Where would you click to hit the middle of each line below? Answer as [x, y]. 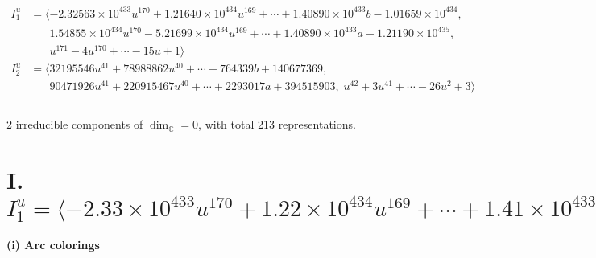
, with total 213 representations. [277, 124]
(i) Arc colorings [53, 245]
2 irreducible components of [75, 124]
